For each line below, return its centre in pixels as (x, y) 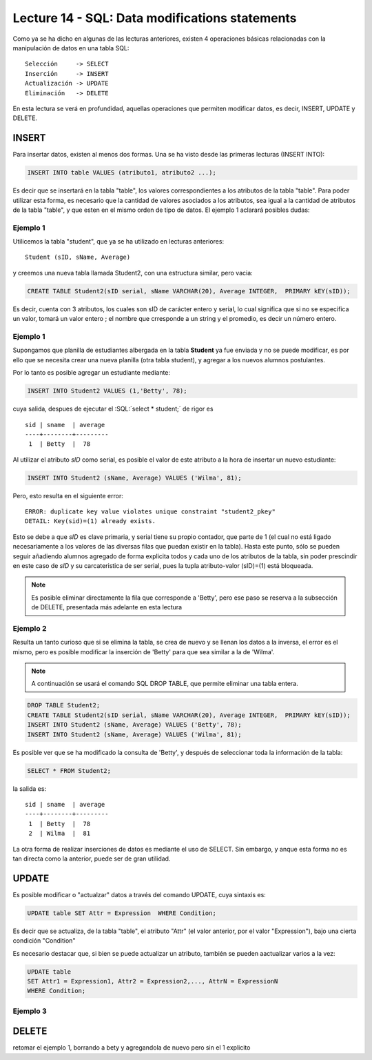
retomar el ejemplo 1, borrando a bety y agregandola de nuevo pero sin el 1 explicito (132, 1048)
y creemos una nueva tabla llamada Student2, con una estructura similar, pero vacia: (133, 273)
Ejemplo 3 (30, 1011)
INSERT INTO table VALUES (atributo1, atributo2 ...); (122, 173)
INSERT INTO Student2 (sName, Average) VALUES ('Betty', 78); (134, 725)
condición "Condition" (44, 941)
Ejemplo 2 (30, 628)
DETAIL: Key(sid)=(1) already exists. (91, 521)
